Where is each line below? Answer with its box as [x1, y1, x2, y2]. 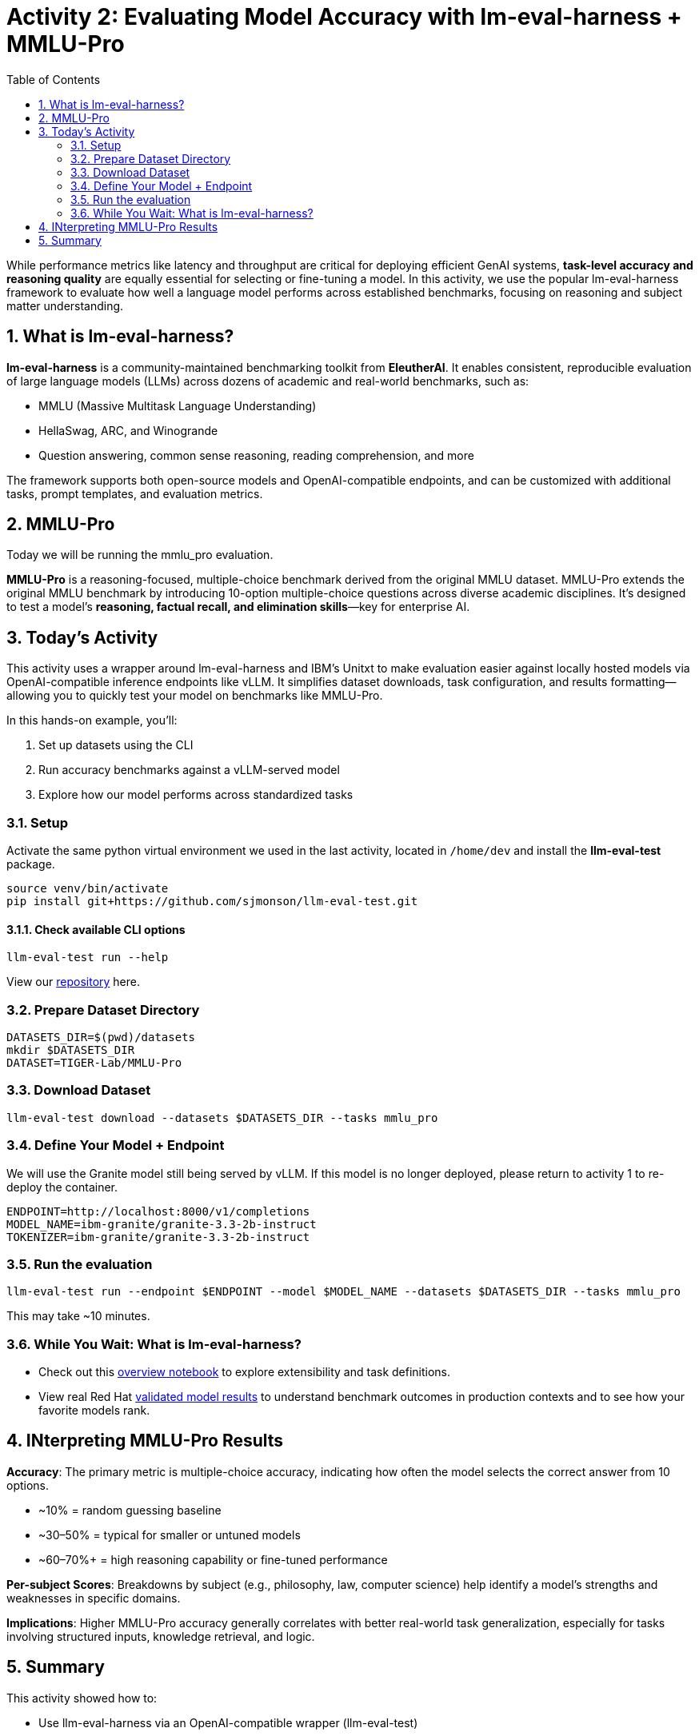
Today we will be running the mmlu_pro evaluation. [6, 548, 274, 562]
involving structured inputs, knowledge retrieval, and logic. [6, 1629, 315, 1643]
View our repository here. [6, 975, 141, 989]
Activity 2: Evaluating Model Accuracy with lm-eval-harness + [6, 3, 682, 30]
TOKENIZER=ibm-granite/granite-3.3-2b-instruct [6, 1230, 310, 1243]
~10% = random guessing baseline [38, 1503, 222, 1517]
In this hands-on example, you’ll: [6, 713, 178, 728]
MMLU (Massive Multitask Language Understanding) [38, 398, 317, 413]
